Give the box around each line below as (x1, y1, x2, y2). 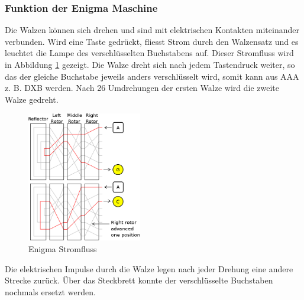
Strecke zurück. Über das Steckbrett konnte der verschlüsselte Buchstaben (5, 274, 273, 286)
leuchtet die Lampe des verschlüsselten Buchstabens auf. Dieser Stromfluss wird (5, 47, 294, 59)
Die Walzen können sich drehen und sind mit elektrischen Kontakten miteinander (5, 24, 299, 36)
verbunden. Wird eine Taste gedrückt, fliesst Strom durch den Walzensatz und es (5, 35, 299, 47)
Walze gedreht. (5, 93, 59, 105)
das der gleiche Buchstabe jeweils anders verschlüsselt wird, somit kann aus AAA (5, 70, 299, 82)
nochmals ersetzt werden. (5, 285, 96, 298)
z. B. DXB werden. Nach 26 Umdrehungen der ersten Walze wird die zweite (5, 81, 279, 94)
